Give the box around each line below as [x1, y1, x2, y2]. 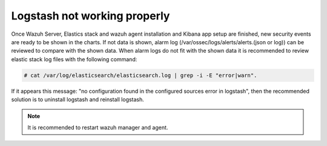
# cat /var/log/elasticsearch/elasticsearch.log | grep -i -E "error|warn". [24, 71, 257, 79]
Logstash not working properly [11, 9, 170, 22]
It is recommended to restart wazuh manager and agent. [27, 124, 168, 131]
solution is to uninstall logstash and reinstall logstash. [11, 96, 145, 103]
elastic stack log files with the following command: [11, 55, 137, 63]
